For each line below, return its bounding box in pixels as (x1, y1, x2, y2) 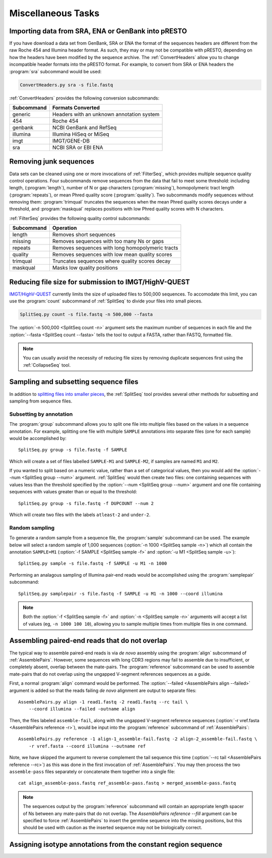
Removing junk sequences (9, 157, 95, 166)
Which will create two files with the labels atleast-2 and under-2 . (9, 512, 151, 518)
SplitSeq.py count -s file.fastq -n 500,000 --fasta (20, 312, 153, 318)
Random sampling (9, 524, 55, 531)
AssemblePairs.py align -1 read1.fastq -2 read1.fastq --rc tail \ (18, 699, 188, 704)
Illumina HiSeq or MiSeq (52, 130, 109, 137)
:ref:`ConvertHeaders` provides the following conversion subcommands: (9, 95, 160, 101)
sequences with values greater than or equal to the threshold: (9, 489, 137, 495)
